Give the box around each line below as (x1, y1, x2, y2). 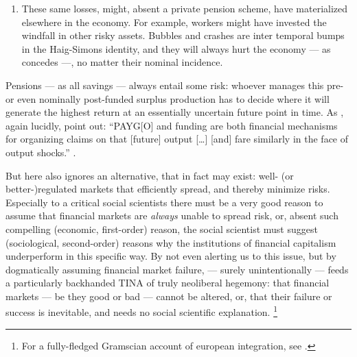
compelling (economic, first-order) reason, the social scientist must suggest (5, 221, 318, 236)
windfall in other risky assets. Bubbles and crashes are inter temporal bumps (21, 28, 345, 42)
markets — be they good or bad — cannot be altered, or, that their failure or (5, 288, 332, 303)
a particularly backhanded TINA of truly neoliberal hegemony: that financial (5, 275, 330, 290)
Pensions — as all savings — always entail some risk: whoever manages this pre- (5, 77, 344, 92)
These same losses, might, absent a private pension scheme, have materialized (21, 1, 348, 15)
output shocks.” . (5, 145, 76, 159)
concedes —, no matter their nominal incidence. (21, 55, 223, 69)
